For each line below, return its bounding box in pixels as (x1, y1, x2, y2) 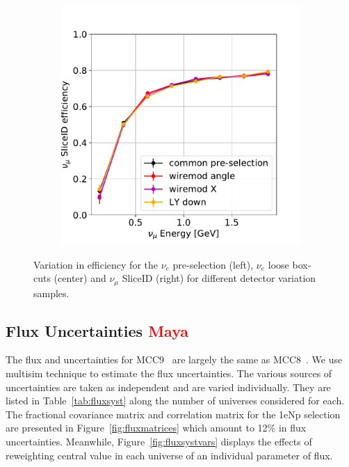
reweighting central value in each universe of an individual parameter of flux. (6, 448, 333, 462)
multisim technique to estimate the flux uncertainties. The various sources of (6, 366, 332, 381)
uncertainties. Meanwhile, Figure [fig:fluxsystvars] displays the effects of (6, 434, 312, 448)
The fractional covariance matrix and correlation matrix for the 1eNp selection (6, 406, 341, 421)
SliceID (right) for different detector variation (122, 271, 316, 285)
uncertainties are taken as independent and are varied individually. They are (6, 379, 331, 394)
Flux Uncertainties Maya (6, 319, 188, 341)
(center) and (54, 271, 106, 285)
